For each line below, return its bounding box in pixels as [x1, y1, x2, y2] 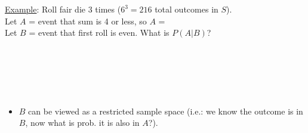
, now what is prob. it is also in [25, 116, 140, 129]
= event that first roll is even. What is [29, 26, 170, 39]
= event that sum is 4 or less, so [29, 14, 147, 27]
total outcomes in [155, 3, 218, 15]
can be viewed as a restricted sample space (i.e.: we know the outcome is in [28, 104, 303, 117]
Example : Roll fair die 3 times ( [5, 3, 121, 15]
